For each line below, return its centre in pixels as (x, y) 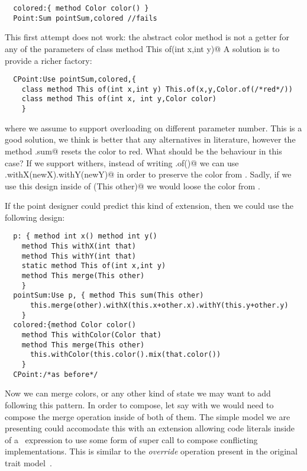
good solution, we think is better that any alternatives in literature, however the (150, 139)
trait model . (28, 462)
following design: (35, 217)
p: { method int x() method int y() (85, 236)
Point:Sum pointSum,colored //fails (85, 18)
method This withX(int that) (79, 246)
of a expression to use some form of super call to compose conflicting (131, 439)
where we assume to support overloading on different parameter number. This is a (153, 128)
